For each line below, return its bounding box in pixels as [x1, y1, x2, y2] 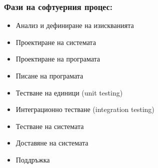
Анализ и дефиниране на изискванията [15, 20, 134, 30]
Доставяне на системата [15, 137, 88, 148]
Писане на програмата [15, 70, 83, 80]
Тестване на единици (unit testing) [15, 87, 123, 97]
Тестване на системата [15, 120, 84, 131]
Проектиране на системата [15, 36, 96, 47]
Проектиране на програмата [15, 53, 100, 64]
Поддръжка [15, 154, 50, 164]
